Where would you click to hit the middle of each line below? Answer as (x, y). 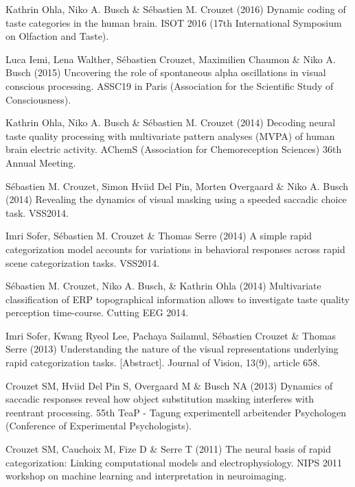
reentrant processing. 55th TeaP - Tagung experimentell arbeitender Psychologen (176, 412)
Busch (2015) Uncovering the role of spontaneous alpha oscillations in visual (166, 72)
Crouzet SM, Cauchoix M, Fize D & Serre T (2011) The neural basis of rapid (169, 449)
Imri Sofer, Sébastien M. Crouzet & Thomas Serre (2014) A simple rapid (159, 236)
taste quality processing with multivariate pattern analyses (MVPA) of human (170, 135)
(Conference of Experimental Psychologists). (99, 426)
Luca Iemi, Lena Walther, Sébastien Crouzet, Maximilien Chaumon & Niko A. (171, 59)
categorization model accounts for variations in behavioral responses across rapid (175, 249)
